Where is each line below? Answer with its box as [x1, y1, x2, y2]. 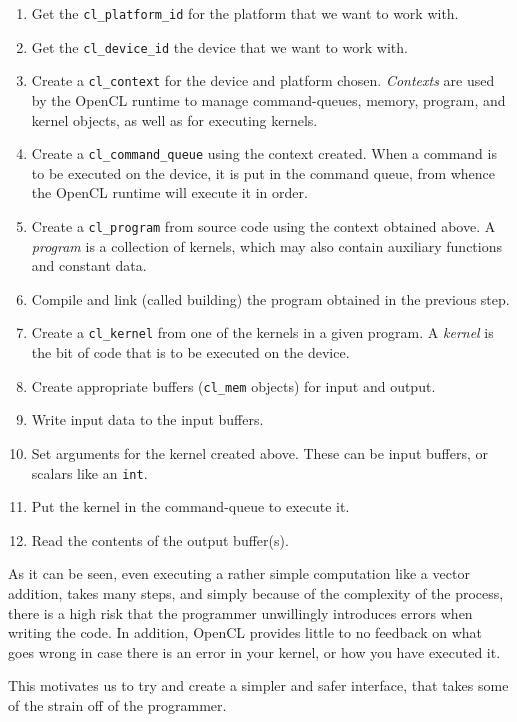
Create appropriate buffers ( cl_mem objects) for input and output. [31, 375, 436, 396]
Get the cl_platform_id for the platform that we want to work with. [31, 3, 459, 23]
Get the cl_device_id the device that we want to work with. [31, 36, 408, 57]
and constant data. [31, 255, 147, 276]
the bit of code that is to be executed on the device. [31, 342, 350, 363]
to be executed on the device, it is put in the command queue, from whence [31, 162, 496, 183]
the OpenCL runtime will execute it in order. [31, 182, 308, 203]
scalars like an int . [31, 462, 148, 483]
